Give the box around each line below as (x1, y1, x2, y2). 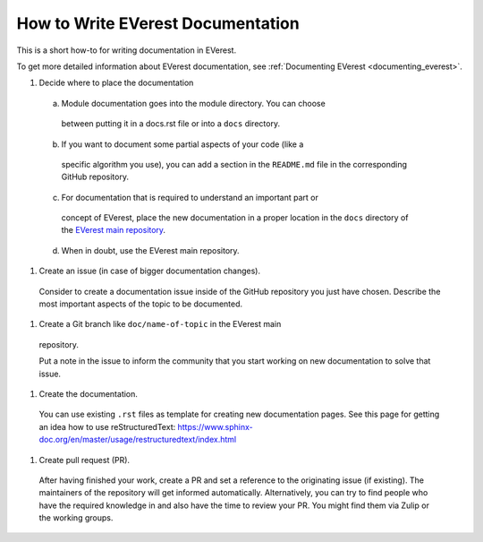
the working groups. (38, 512, 114, 523)
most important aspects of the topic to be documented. (38, 298, 243, 309)
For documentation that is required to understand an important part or (61, 192, 319, 202)
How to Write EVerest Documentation (16, 13, 300, 33)
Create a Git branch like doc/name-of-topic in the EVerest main (38, 319, 282, 330)
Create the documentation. (38, 388, 139, 399)
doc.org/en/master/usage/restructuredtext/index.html (38, 434, 237, 445)
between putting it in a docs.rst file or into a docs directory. (61, 118, 281, 129)
